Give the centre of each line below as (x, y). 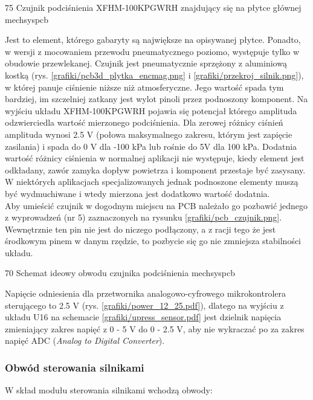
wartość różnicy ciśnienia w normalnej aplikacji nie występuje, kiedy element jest (155, 158)
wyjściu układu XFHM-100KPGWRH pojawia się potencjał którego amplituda (151, 110)
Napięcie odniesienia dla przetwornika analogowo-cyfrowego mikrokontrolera (146, 293)
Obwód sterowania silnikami (75, 367)
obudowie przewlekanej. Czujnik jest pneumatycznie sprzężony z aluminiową (146, 63)
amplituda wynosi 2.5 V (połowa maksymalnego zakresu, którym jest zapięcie (149, 134)
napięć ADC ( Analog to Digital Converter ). (85, 340)
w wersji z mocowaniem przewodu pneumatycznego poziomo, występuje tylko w (152, 51)
